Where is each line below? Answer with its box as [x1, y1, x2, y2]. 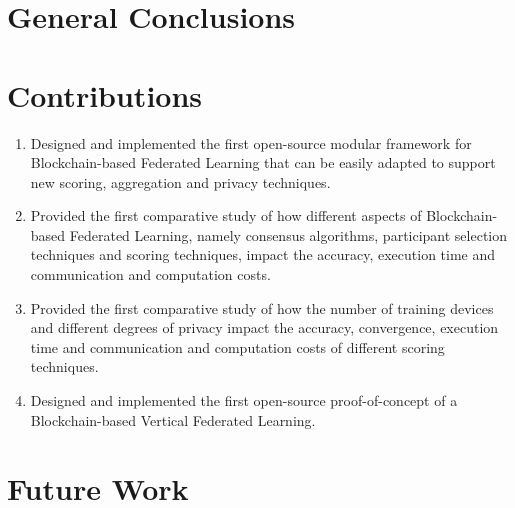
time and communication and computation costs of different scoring [30, 336, 445, 357]
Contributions [7, 74, 203, 115]
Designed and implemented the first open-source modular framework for [30, 132, 472, 153]
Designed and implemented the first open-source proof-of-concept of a [30, 390, 458, 411]
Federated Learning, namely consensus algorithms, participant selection [69, 224, 508, 245]
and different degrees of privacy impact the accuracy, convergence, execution [30, 317, 499, 338]
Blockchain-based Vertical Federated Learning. [30, 409, 316, 430]
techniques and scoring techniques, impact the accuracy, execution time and [30, 244, 496, 265]
